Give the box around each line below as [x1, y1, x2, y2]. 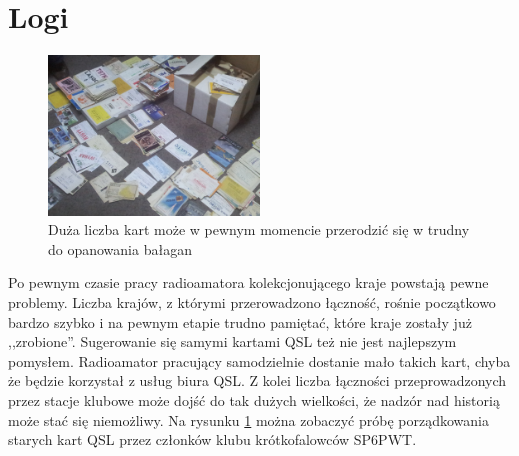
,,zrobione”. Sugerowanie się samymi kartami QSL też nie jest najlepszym [8, 331, 457, 352]
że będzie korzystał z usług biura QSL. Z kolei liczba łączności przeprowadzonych [8, 370, 507, 391]
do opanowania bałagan [48, 238, 192, 259]
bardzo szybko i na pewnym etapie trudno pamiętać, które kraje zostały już [8, 311, 472, 332]
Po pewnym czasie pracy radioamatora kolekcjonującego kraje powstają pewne [8, 272, 489, 293]
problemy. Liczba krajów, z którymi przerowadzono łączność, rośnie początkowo [8, 291, 496, 312]
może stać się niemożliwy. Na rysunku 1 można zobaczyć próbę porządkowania [8, 409, 489, 430]
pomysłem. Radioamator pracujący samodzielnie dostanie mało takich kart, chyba [8, 350, 511, 371]
